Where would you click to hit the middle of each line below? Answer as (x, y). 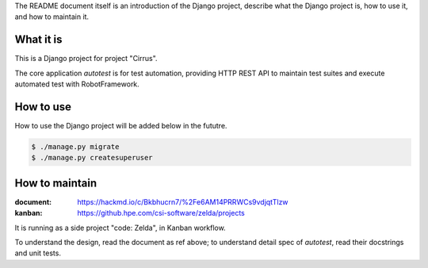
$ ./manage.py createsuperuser (92, 158)
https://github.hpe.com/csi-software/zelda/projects (161, 213)
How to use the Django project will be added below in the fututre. (121, 125)
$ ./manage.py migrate (75, 146)
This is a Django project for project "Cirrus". (86, 59)
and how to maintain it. (52, 17)
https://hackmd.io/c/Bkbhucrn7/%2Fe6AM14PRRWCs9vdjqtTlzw (183, 201)
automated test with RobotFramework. (77, 84)
